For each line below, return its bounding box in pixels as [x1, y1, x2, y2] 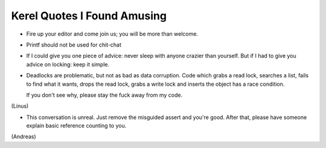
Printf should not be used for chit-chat [26, 41, 122, 48]
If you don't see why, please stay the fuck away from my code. [26, 91, 183, 98]
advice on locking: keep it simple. [26, 60, 110, 68]
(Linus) [11, 103, 29, 110]
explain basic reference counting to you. [26, 122, 127, 129]
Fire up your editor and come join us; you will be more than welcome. [26, 30, 199, 37]
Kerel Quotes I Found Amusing [11, 9, 167, 22]
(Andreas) [11, 133, 36, 140]
